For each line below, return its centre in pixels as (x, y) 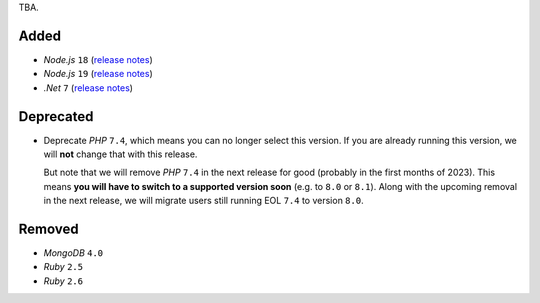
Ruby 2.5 (63, 267)
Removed (48, 228)
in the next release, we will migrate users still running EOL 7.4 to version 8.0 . (203, 201)
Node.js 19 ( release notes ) (98, 74)
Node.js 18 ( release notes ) (98, 59)
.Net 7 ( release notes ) (88, 87)
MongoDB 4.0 (73, 253)
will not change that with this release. (120, 154)
